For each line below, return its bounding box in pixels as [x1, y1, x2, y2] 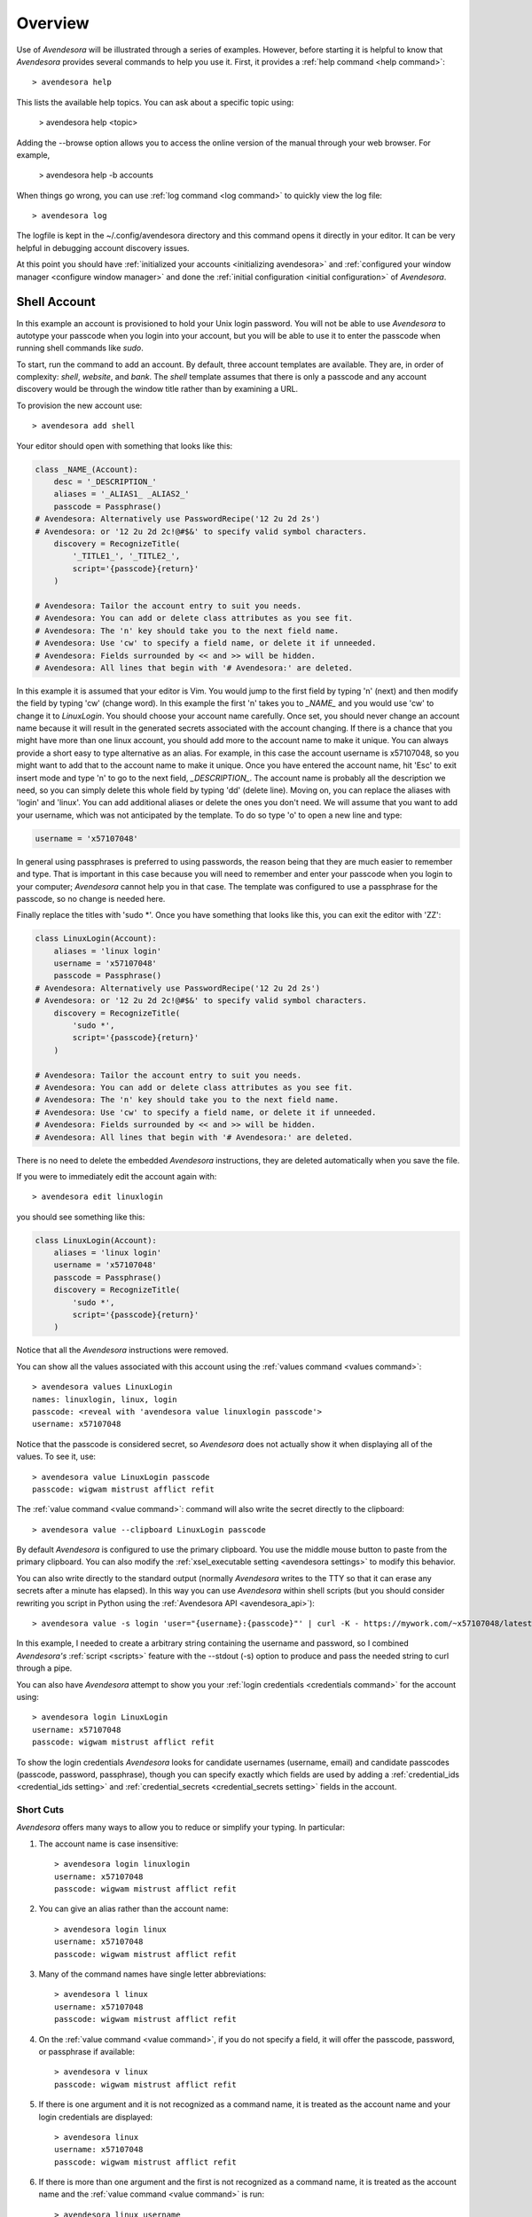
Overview [16, 13, 90, 33]
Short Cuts [16, 1804, 65, 1816]
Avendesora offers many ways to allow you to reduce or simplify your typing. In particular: [16, 1822, 346, 1833]
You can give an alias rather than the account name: [38, 1903, 229, 1915]
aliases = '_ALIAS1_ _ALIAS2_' [53, 489, 190, 499]
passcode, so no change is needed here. [16, 893, 166, 904]
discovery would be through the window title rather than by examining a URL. [16, 384, 299, 395]
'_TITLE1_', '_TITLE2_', [72, 551, 181, 561]
